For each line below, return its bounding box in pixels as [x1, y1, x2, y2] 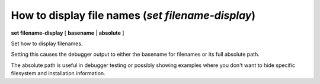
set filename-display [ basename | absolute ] [11, 29, 124, 36]
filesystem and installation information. [11, 70, 106, 77]
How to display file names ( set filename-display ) [11, 9, 256, 22]
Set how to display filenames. [11, 40, 83, 47]
